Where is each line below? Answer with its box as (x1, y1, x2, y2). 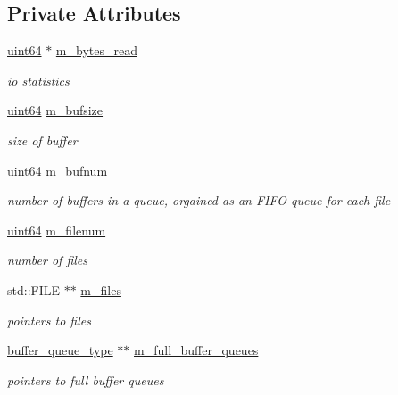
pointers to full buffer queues (7, 370, 164, 389)
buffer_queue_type (7, 341, 113, 359)
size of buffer (7, 130, 78, 149)
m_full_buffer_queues (134, 341, 259, 359)
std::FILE (7, 280, 61, 299)
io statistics (7, 70, 70, 89)
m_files (80, 280, 121, 299)
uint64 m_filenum (7, 220, 106, 239)
